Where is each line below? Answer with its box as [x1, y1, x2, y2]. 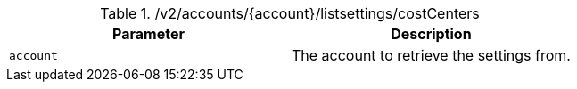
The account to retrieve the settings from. [291, 46, 571, 64]
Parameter [112, 25, 185, 43]
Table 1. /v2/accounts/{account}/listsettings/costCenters [100, 4, 480, 22]
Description [391, 25, 472, 43]
